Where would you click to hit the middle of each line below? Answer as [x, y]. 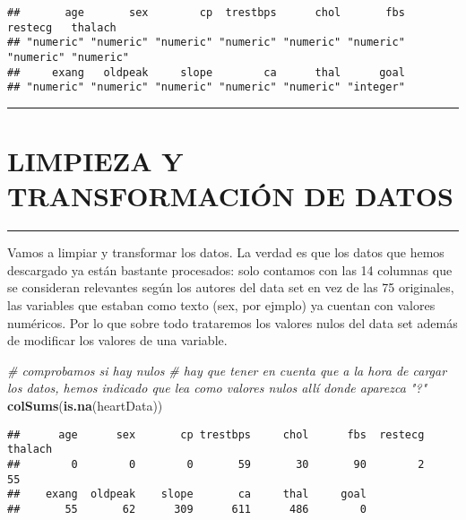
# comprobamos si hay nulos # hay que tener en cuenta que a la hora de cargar [227, 370]
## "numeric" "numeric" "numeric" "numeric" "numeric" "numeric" [206, 43]
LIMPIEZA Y [95, 161]
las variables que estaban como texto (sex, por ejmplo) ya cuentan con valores [221, 305]
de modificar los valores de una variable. [117, 340]
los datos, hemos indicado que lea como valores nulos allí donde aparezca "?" [217, 388]
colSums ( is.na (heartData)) [85, 405]
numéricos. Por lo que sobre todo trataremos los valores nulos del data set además [233, 322]
